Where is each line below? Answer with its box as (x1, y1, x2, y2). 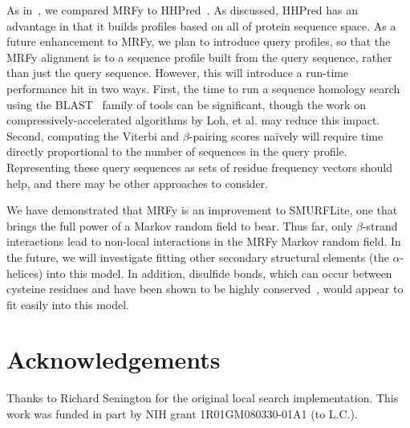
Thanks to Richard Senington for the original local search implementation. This (6, 389, 399, 406)
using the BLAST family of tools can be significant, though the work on (6, 96, 366, 112)
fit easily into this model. (6, 296, 129, 312)
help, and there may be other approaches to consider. (6, 174, 269, 191)
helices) (6, 264, 43, 281)
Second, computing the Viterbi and (6, 127, 180, 144)
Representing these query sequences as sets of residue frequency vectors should (6, 158, 392, 175)
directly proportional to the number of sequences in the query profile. (6, 143, 347, 160)
